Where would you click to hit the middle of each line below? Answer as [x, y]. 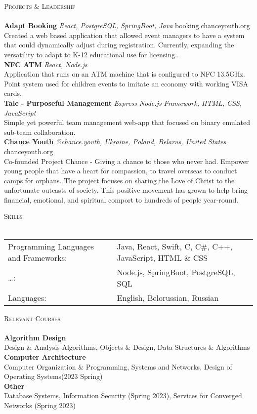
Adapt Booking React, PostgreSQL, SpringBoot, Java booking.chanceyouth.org [127, 25]
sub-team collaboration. [40, 132]
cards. [13, 93]
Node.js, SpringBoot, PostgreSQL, [176, 272]
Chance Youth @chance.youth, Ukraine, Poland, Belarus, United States [115, 142]
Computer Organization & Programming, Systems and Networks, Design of [118, 366]
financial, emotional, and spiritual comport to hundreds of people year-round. [121, 199]
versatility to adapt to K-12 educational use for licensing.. [91, 54]
